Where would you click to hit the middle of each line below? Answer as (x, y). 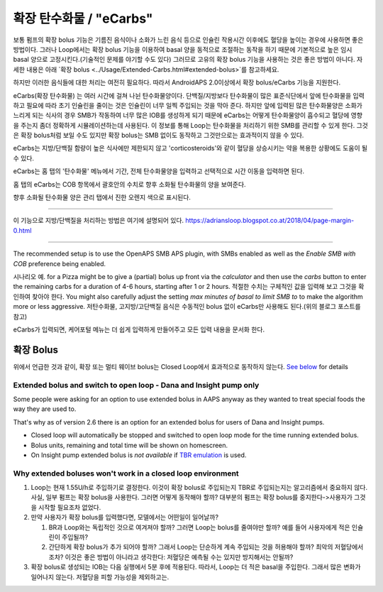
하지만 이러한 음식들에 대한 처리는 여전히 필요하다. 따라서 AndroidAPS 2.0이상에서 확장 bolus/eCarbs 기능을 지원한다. (177, 82)
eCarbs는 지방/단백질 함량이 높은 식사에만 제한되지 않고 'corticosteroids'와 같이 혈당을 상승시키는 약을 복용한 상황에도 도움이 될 (190, 148)
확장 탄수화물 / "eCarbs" (83, 18)
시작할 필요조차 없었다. (70, 507)
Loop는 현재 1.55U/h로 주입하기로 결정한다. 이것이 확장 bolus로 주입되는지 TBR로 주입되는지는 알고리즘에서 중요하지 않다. (199, 488)
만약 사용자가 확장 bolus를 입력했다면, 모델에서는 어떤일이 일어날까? (125, 517)
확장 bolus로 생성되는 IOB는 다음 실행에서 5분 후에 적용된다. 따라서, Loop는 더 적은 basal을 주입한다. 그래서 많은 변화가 (196, 567)
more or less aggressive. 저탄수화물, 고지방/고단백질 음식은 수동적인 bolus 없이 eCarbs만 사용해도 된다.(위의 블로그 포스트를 (187, 307)
